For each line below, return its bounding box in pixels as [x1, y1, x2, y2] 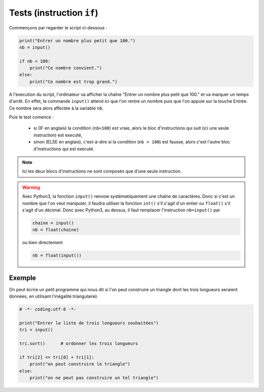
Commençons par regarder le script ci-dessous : [9, 24, 108, 30]
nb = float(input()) [32, 253, 82, 258]
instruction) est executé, [33, 132, 83, 138]
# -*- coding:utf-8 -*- [19, 306, 77, 312]
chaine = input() [32, 220, 74, 226]
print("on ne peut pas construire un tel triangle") [29, 375, 159, 381]
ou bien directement [22, 240, 63, 246]
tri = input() [19, 327, 53, 333]
